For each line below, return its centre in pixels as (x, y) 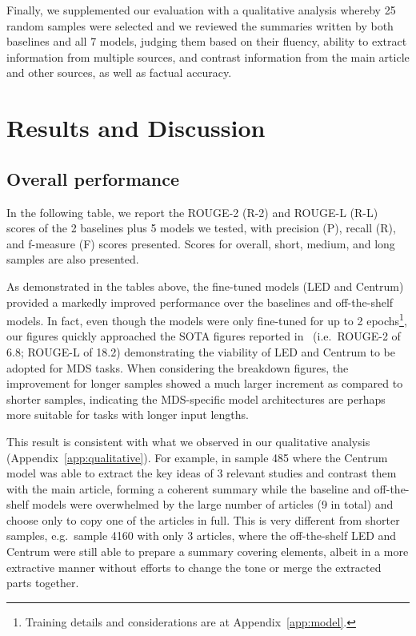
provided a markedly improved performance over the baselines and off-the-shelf (200, 302)
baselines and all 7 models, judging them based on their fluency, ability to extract (207, 41)
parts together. (43, 583)
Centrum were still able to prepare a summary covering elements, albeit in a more (208, 551)
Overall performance (93, 178)
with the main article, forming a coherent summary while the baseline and (188, 488)
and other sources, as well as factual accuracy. (119, 72)
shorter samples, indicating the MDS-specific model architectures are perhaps (196, 399)
